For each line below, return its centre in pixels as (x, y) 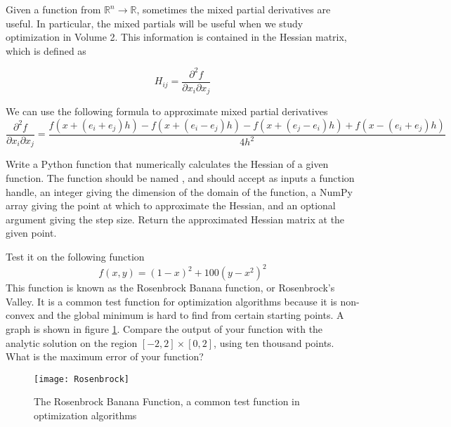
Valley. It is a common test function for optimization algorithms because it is (171, 301)
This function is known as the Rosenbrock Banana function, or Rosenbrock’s (170, 288)
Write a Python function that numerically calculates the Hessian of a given (167, 164)
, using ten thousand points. (274, 342)
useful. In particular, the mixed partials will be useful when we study (155, 23)
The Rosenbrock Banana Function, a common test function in (167, 401)
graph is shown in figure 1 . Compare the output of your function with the (164, 328)
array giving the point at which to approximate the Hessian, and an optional (171, 205)
